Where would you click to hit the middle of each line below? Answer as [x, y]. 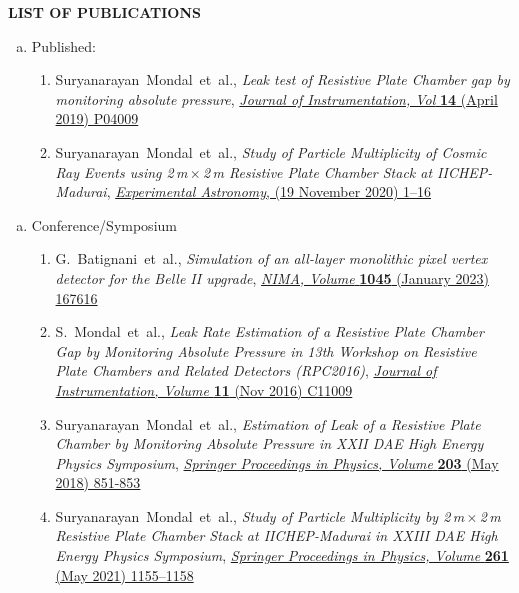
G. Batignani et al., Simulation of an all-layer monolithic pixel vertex [271, 258]
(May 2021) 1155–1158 [124, 574]
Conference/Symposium [104, 224]
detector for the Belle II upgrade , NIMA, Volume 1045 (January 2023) [272, 277]
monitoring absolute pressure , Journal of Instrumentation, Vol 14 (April [276, 98]
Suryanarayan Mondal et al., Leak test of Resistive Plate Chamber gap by [282, 79]
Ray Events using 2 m [121, 171]
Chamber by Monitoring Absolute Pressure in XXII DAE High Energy [269, 443]
